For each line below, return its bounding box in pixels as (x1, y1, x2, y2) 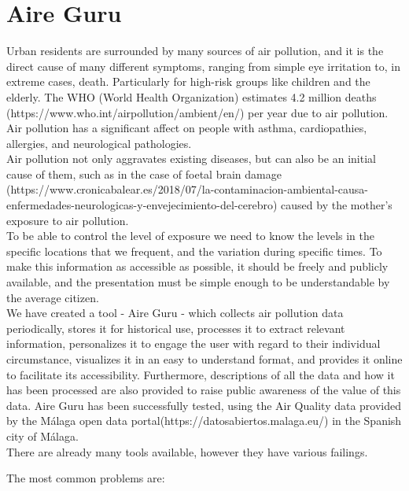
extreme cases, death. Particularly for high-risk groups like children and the (6, 73, 370, 90)
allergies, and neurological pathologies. (6, 135, 192, 151)
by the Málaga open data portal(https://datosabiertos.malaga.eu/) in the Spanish (6, 412, 402, 429)
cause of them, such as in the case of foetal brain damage (6, 165, 282, 182)
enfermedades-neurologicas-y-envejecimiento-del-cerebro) (6, 197, 278, 213)
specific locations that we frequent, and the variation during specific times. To (6, 242, 382, 259)
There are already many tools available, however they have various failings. (6, 443, 368, 460)
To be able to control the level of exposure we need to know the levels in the (6, 227, 375, 244)
